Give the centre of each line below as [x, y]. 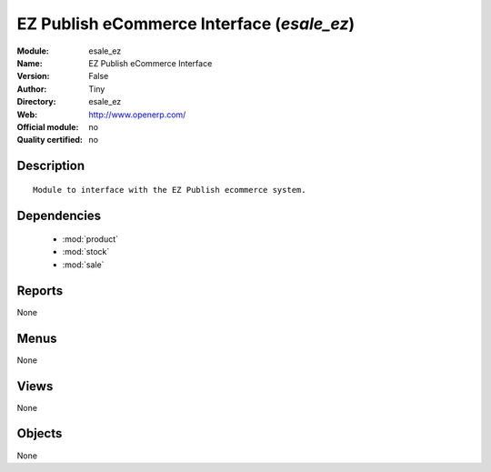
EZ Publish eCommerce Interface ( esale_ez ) [186, 24]
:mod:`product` [90, 239]
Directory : [36, 102]
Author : [32, 89]
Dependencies [59, 215]
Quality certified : [50, 140]
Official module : [48, 126]
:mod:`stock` [86, 252]
